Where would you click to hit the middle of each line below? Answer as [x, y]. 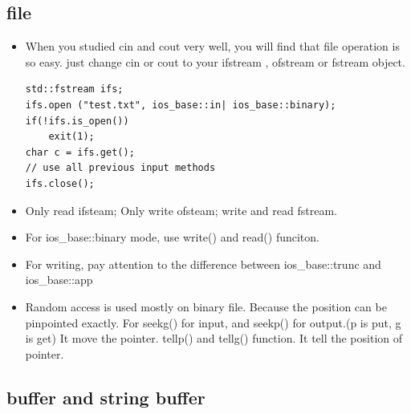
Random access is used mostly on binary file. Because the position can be [206, 306]
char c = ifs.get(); [80, 152]
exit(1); [71, 137]
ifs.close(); [60, 183]
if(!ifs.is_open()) [77, 121]
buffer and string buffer [106, 397]
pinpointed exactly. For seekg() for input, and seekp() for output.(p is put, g [213, 322]
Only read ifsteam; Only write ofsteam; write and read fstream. [181, 210]
